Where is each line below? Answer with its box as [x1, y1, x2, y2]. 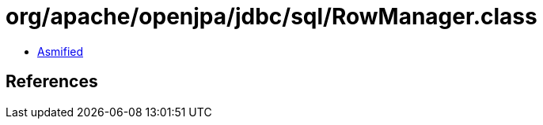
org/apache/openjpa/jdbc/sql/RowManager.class [6, 3, 537, 30]
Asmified [37, 44, 84, 58]
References [6, 72, 98, 92]
